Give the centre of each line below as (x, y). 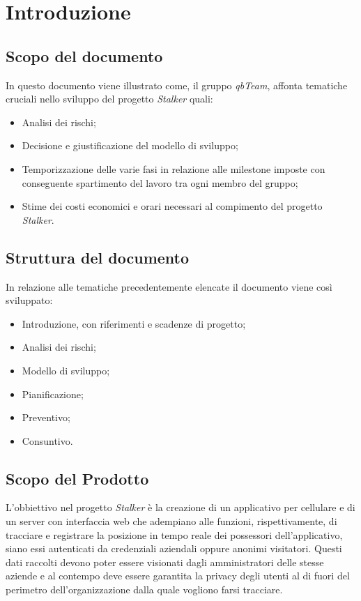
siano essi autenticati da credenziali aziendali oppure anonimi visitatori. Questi (174, 548)
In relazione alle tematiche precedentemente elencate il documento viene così (169, 286)
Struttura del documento (98, 257)
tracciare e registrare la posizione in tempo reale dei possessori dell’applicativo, (174, 534)
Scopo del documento (84, 55)
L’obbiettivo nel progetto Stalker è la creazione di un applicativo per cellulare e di (180, 507)
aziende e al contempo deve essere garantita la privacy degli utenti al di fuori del (178, 576)
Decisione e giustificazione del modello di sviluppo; (130, 145)
